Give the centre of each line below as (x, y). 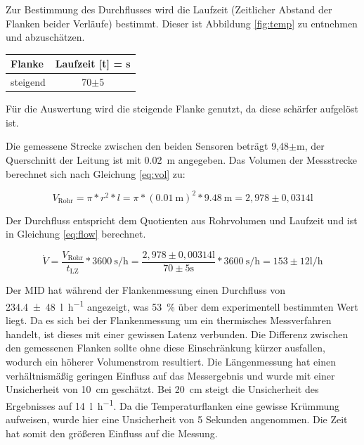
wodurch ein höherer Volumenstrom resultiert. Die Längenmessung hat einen (171, 362)
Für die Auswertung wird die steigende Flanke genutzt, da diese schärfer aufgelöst (182, 109)
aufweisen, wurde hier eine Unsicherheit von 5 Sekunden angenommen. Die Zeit (177, 419)
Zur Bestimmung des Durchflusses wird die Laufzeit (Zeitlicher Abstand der (169, 9)
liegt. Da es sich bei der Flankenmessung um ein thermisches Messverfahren (169, 320)
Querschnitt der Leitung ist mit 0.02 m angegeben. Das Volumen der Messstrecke (181, 160)
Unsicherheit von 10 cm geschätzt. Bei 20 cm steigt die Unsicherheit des (162, 389)
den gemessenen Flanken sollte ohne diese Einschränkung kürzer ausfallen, (165, 348)
